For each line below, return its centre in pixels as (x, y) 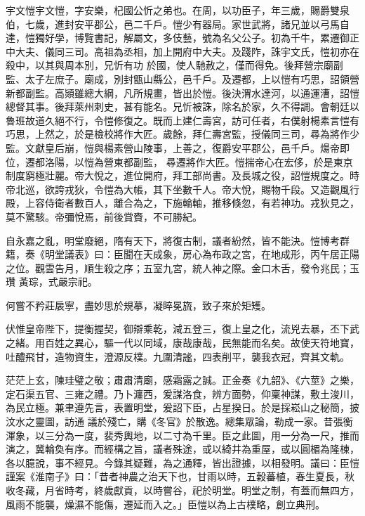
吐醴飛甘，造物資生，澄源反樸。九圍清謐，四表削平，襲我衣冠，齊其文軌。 (178, 356)
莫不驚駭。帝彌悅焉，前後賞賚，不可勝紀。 (104, 216)
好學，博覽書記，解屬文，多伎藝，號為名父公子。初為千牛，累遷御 (197, 38)
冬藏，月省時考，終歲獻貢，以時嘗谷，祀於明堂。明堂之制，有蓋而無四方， (187, 490)
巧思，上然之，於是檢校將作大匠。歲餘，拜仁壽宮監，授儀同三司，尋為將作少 (182, 134)
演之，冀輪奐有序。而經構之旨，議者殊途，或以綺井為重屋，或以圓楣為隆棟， (182, 449)
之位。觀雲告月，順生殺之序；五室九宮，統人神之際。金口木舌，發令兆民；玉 (182, 267)
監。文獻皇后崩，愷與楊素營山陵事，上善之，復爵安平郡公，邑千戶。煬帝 (173, 147)
